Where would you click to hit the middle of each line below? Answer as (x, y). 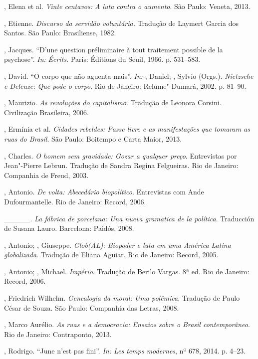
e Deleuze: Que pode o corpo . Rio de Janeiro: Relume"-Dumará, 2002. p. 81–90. (125, 86)
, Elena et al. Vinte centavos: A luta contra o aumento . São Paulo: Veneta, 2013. (127, 6)
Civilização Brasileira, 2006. (46, 112)
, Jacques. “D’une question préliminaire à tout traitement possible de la (114, 49)
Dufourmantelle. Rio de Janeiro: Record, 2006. (75, 201)
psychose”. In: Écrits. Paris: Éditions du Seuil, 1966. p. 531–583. (102, 59)
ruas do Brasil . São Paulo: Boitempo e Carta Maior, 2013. (93, 138)
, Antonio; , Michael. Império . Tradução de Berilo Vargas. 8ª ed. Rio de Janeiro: (127, 271)
